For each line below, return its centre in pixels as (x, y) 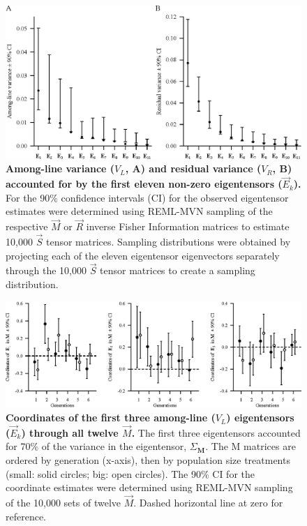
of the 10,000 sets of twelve (63, 503)
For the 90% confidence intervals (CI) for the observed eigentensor (147, 197)
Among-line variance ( (60, 168)
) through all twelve (70, 432)
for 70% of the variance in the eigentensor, (96, 446)
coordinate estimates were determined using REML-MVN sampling (149, 487)
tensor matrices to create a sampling (178, 270)
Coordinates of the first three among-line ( (111, 418)
